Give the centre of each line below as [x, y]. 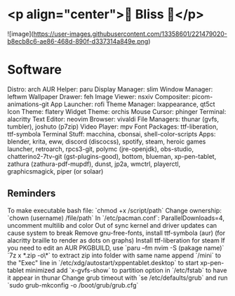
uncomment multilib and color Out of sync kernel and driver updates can [112, 225]
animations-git [28, 104]
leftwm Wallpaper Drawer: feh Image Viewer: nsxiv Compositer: [99, 96]
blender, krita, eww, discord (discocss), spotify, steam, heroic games [107, 141]
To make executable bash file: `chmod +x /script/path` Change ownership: [115, 210]
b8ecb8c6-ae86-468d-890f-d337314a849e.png [78, 41]
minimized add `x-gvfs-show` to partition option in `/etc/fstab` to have [126, 270]
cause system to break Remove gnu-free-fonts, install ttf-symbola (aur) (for [116, 233]
